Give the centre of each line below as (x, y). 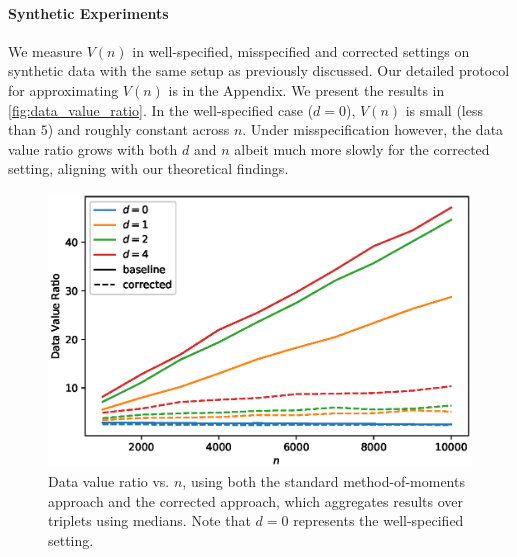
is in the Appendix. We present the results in (306, 89)
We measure (45, 50)
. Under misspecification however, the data (373, 129)
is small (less (444, 109)
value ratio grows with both (93, 148)
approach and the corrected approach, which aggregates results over (256, 500)
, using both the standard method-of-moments (323, 481)
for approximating (63, 89)
